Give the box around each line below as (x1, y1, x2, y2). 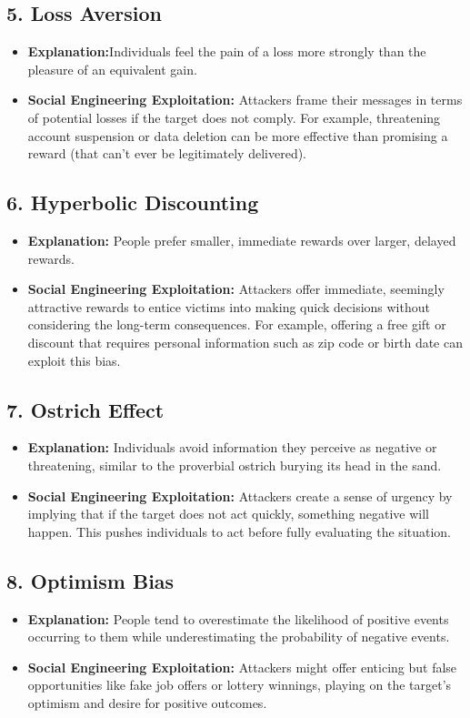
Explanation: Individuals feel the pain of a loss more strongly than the (27, 42, 426, 61)
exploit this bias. (27, 350, 121, 369)
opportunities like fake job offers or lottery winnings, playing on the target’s (27, 675, 452, 694)
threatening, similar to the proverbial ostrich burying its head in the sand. (27, 455, 442, 474)
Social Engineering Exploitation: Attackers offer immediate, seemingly (27, 279, 445, 298)
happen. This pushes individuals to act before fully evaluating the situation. (27, 521, 452, 541)
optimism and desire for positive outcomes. (27, 693, 267, 712)
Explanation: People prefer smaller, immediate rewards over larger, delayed (27, 230, 456, 249)
